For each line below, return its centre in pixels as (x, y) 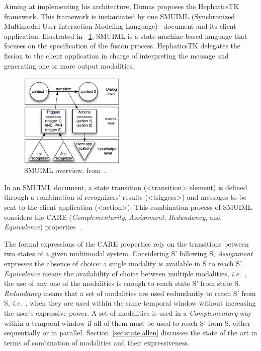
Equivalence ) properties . (43, 227)
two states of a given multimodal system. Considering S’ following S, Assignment (128, 253)
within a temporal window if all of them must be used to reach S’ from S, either (127, 323)
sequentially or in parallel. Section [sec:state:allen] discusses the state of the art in (131, 333)
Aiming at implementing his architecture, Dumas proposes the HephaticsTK (122, 6)
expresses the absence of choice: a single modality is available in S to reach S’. (123, 264)
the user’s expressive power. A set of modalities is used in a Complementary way (128, 312)
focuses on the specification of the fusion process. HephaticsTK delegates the (122, 46)
